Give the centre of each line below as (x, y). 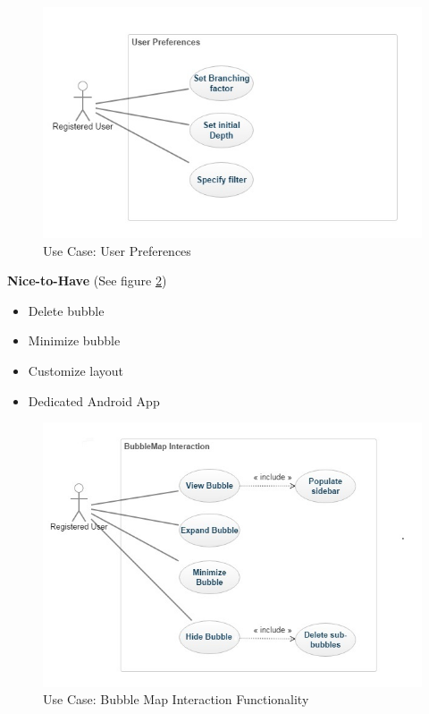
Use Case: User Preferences (117, 250)
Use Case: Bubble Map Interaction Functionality (176, 699)
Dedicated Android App (94, 400)
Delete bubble (66, 310)
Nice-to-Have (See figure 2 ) (87, 280)
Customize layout (76, 370)
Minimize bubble (74, 340)
